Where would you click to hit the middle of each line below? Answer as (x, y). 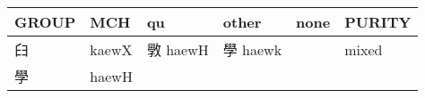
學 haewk (252, 49)
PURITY (378, 22)
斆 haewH (178, 49)
